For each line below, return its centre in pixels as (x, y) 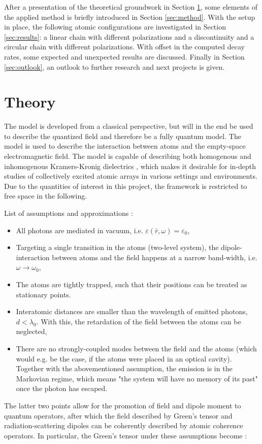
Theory (30, 102)
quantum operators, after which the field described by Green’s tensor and (118, 415)
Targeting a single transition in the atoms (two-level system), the (117, 247)
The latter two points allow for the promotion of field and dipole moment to (123, 405)
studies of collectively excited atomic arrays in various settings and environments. (131, 176)
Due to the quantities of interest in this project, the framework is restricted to (126, 186)
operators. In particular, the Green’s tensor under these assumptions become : (126, 435)
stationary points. (43, 294)
